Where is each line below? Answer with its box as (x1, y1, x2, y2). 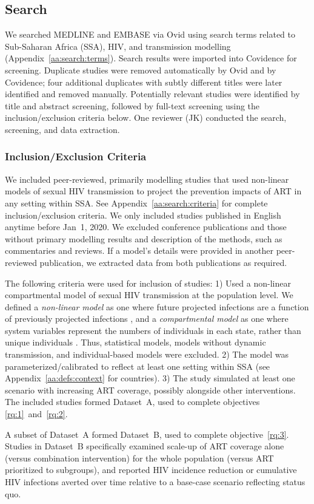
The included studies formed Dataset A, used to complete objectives (5, 395, 260, 408)
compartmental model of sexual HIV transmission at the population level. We (5, 288, 293, 301)
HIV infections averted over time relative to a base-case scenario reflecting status (5, 475, 306, 488)
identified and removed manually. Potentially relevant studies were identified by (5, 87, 300, 100)
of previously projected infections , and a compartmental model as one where (5, 312, 289, 325)
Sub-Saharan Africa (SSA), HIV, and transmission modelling (5, 39, 231, 52)
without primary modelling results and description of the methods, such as (5, 232, 282, 245)
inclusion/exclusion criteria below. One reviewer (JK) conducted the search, (5, 111, 287, 124)
